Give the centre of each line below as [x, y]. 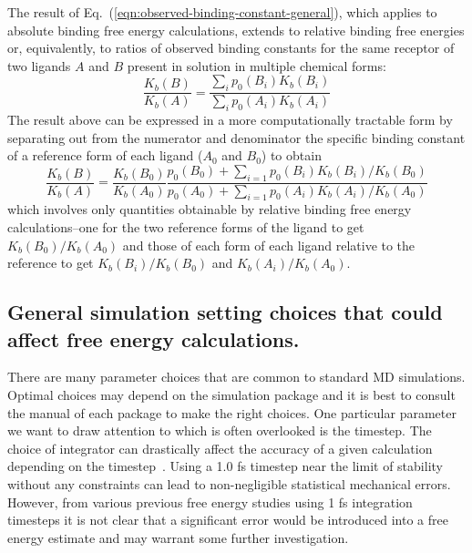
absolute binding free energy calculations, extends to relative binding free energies [236, 30]
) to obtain [291, 155]
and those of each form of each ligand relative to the [269, 245]
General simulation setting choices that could [225, 312]
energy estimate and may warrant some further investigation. [178, 537]
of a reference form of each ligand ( [105, 155]
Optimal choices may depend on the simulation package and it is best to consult [231, 394]
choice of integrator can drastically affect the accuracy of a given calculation [220, 448]
